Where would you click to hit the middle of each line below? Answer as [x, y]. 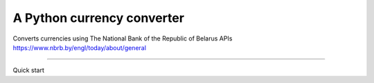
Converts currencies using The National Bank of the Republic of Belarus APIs [123, 38]
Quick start [28, 70]
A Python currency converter [99, 18]
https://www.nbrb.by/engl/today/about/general [80, 47]
